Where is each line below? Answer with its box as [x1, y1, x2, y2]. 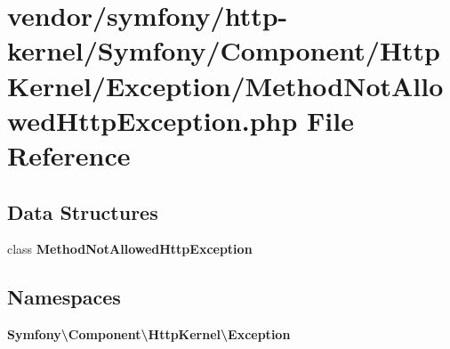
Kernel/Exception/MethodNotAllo [7, 67, 444, 103]
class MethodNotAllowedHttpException [7, 239, 253, 258]
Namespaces [7, 283, 121, 311]
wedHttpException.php [7, 101, 298, 138]
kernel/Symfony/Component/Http [7, 32, 441, 69]
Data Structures [7, 198, 158, 225]
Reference [7, 136, 131, 173]
